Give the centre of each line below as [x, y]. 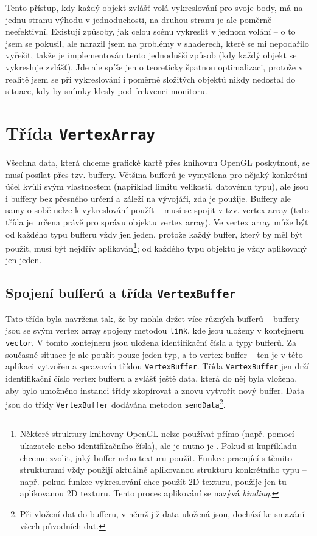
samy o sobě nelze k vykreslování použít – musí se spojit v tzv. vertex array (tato [157, 210]
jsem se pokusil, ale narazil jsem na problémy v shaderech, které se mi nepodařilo [157, 43]
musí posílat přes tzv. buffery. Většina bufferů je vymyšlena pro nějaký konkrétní [157, 174]
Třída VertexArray [80, 132]
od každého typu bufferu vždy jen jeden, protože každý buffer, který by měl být [154, 234]
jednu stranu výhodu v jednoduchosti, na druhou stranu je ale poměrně [139, 19]
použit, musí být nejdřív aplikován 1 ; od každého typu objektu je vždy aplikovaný [156, 247]
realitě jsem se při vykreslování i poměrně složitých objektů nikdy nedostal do [151, 79]
